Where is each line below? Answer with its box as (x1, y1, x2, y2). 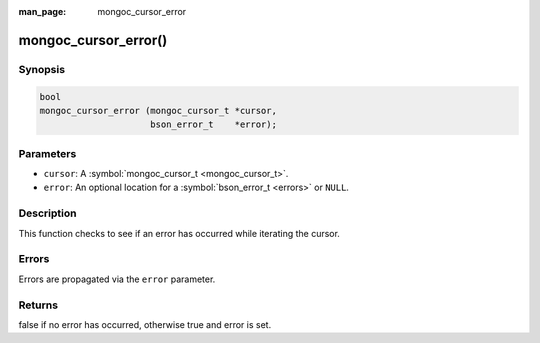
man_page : (18, 6, 67, 17)
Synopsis (18, 62, 65, 76)
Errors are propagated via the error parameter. (18, 273, 216, 285)
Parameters (18, 146, 77, 160)
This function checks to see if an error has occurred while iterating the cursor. (18, 227, 340, 239)
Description (18, 206, 77, 220)
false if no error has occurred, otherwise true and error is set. (18, 318, 272, 330)
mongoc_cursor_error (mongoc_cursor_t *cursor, (39, 105, 277, 116)
